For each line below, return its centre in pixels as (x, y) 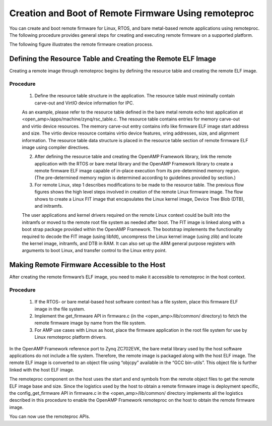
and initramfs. (49, 206)
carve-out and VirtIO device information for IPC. (84, 103)
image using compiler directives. (56, 147)
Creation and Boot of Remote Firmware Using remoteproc (132, 13)
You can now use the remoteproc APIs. (50, 416)
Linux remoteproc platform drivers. (71, 337)
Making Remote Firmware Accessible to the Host (87, 265)
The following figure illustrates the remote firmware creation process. (81, 44)
